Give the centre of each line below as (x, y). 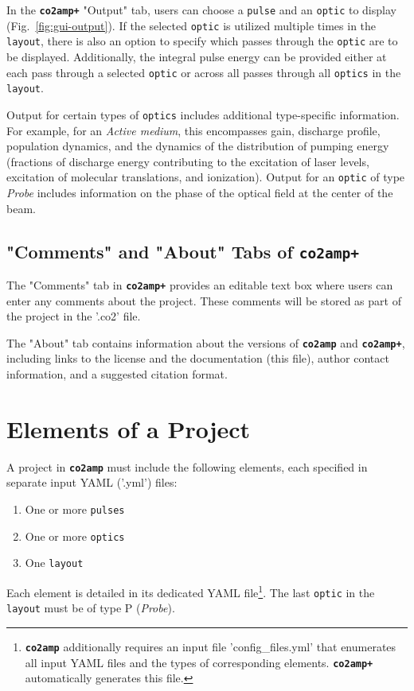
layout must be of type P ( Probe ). (91, 608)
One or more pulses (75, 509)
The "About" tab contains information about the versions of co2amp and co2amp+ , (206, 342)
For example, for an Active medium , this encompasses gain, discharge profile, (193, 130)
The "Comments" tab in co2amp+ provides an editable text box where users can (200, 284)
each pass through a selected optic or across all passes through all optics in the (204, 72)
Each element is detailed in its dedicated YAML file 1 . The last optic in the (191, 591)
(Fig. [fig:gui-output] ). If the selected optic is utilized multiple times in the (191, 25)
